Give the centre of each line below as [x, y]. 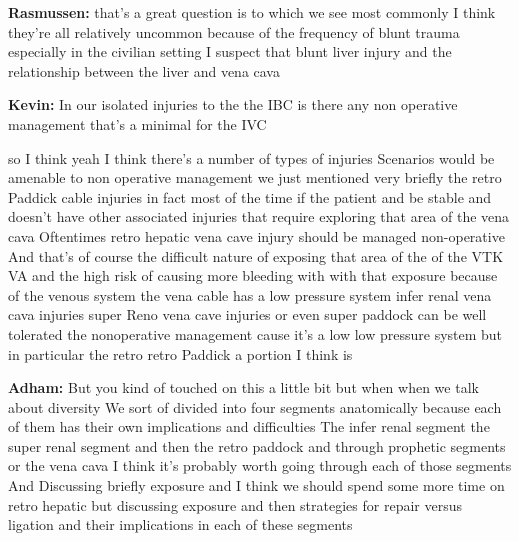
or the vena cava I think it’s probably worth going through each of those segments [260, 465]
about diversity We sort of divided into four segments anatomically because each [255, 406]
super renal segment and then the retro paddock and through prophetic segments [257, 445]
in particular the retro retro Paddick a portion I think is [180, 353]
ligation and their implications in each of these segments [180, 524]
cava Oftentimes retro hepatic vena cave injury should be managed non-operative [256, 235]
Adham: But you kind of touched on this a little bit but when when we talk [243, 387]
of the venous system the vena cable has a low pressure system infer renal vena [250, 294]
